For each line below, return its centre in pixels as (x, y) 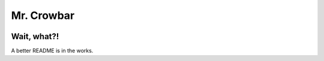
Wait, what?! (35, 36)
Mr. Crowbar (43, 15)
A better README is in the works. (52, 51)
